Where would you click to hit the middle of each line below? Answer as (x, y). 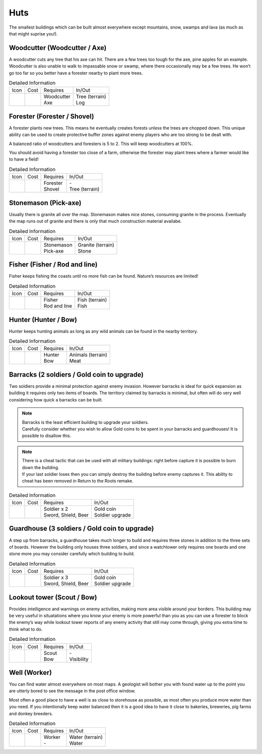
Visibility (79, 659)
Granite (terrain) (96, 245)
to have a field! (24, 159)
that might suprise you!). (33, 34)
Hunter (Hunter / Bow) (43, 320)
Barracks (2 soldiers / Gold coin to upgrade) (76, 375)
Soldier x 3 (56, 578)
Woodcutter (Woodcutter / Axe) (58, 48)
